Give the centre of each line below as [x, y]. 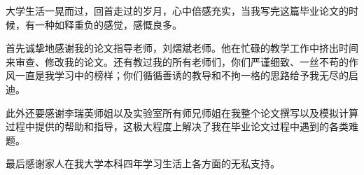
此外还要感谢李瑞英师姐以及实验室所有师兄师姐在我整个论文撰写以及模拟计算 [182, 112]
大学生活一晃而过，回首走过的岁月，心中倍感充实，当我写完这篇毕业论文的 [177, 10]
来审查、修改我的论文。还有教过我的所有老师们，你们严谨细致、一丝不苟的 [177, 61]
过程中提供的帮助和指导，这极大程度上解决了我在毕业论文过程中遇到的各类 [177, 126]
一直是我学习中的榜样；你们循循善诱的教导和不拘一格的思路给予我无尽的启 [187, 75]
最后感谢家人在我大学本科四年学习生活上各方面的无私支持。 [143, 163]
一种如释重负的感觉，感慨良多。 [108, 24]
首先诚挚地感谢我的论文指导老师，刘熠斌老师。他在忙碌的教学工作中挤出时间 [182, 48]
